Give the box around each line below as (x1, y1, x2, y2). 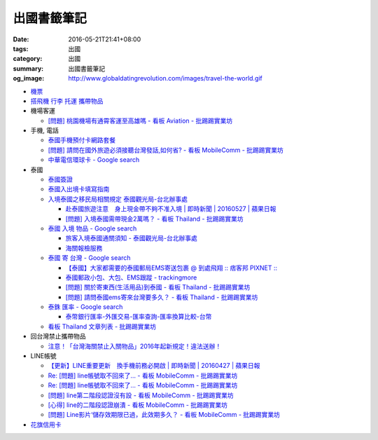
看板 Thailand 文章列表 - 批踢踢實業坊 (48, 322, 157, 331)
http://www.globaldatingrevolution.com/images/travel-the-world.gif (68, 74, 262, 83)
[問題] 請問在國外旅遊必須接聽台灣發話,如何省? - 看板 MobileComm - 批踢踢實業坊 (48, 146, 283, 154)
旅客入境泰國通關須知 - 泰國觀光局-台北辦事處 (65, 234, 197, 242)
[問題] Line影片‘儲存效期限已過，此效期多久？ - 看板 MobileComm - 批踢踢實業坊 (48, 411, 280, 419)
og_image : (13, 74, 45, 83)
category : (13, 55, 43, 63)
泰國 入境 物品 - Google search (48, 224, 137, 233)
